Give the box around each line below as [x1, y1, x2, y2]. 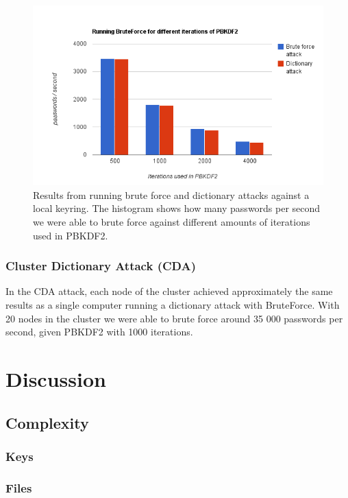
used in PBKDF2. [33, 228, 108, 242]
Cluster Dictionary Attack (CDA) [5, 257, 196, 274]
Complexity [5, 412, 89, 433]
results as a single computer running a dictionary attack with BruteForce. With [5, 297, 340, 311]
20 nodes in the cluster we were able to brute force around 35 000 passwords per [5, 311, 343, 325]
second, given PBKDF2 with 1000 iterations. [5, 324, 193, 339]
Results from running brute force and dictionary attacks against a [33, 187, 310, 202]
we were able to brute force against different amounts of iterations [33, 214, 310, 228]
